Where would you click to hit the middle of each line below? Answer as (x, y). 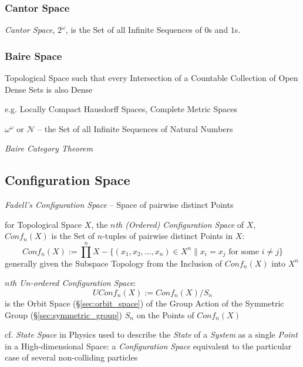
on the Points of (165, 314)
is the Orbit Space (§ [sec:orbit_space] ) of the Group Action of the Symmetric (144, 303)
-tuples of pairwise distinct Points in (167, 236)
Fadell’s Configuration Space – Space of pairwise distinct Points (119, 205)
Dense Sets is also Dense (49, 89)
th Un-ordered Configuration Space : (73, 283)
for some (244, 252)
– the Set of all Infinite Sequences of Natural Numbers (135, 128)
